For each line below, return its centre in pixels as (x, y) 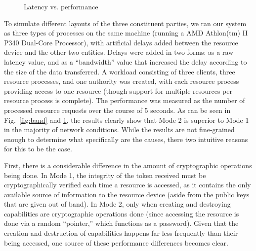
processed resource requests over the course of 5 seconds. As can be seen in (117, 110)
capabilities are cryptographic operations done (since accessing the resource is (122, 213)
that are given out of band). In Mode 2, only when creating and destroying (117, 204)
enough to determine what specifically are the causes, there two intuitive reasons (126, 139)
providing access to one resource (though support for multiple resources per (118, 90)
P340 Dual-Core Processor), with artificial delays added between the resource (121, 42)
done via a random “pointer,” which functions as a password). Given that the (121, 223)
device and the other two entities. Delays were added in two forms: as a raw (119, 52)
